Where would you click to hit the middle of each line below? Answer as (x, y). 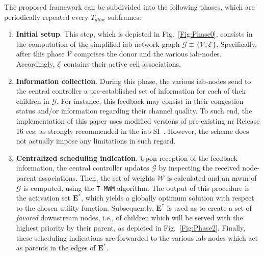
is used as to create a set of (209, 207)
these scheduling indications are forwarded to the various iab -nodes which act (137, 237)
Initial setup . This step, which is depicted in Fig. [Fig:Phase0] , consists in (134, 34)
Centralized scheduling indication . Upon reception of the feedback (127, 158)
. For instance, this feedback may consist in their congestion (150, 101)
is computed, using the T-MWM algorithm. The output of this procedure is (137, 188)
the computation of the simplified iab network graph (98, 44)
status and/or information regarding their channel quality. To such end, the (134, 111)
